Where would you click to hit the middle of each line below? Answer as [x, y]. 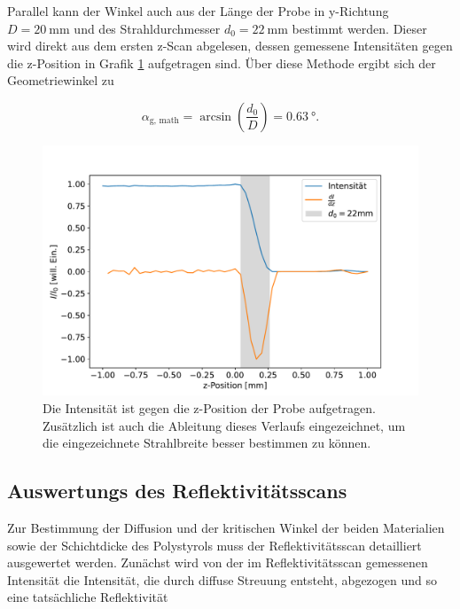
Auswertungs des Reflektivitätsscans [177, 491]
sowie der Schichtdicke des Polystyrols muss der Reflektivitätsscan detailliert [214, 545]
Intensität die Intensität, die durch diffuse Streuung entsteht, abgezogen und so [222, 579]
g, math [164, 121]
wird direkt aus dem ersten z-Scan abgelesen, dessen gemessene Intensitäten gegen [230, 46]
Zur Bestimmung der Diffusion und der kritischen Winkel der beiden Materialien [226, 527]
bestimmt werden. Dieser [359, 28]
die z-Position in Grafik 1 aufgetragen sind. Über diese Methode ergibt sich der [222, 62]
